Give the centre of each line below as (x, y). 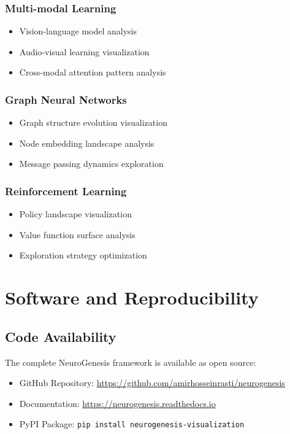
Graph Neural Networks (66, 99)
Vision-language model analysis (78, 31)
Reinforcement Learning (66, 191)
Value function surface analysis (77, 234)
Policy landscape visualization (75, 214)
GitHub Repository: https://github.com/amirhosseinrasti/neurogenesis (152, 383)
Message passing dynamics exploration (91, 164)
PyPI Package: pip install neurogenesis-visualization (132, 424)
